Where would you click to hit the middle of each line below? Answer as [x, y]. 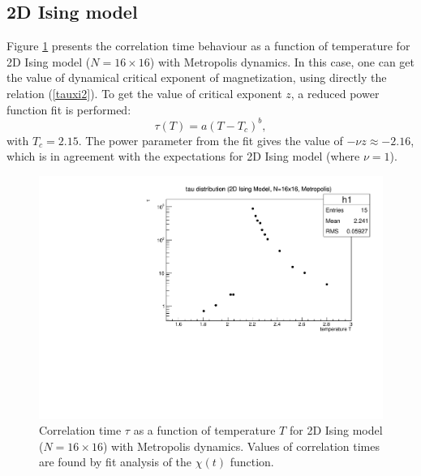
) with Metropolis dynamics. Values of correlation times [241, 446]
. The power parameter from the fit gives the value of [210, 140]
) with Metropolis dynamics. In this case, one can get [282, 61]
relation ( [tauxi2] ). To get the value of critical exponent [144, 93]
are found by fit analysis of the [116, 462]
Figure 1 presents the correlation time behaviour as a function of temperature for [208, 46]
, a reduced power [335, 93]
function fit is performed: [69, 109]
